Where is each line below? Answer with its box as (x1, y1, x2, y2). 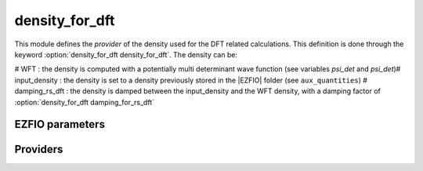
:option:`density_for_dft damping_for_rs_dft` (14, 97, 155, 107)
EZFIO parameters (14, 118, 106, 131)
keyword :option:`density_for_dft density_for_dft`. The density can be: (14, 49, 238, 59)
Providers (14, 143, 63, 156)
